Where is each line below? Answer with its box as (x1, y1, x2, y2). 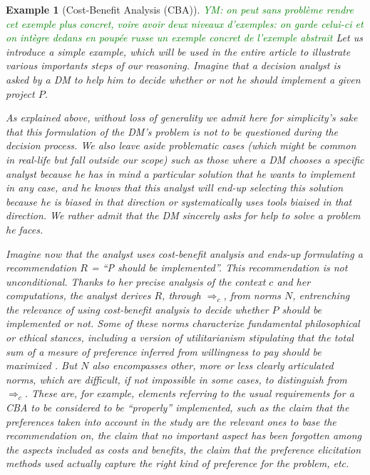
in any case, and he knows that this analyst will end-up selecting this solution (6, 180, 344, 195)
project (6, 86, 35, 101)
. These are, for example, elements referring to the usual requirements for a (24, 386, 354, 401)
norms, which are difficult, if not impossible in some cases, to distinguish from (6, 371, 347, 386)
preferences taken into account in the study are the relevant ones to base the (6, 414, 336, 429)
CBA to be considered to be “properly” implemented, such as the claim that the (6, 400, 349, 415)
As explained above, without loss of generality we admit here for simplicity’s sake (6, 110, 358, 125)
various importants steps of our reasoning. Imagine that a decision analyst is (6, 58, 341, 73)
